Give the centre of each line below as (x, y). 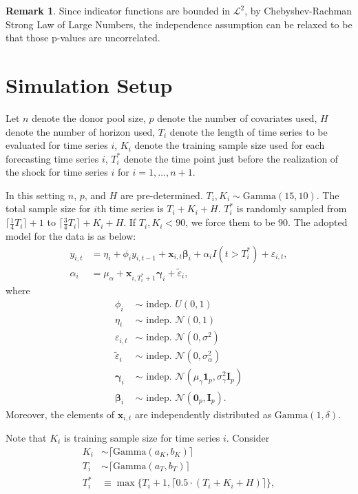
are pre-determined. (161, 195)
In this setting (35, 195)
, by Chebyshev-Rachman (298, 10)
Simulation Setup (89, 84)
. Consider (248, 437)
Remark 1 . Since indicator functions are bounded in (118, 10)
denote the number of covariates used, (237, 117)
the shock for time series (57, 172)
